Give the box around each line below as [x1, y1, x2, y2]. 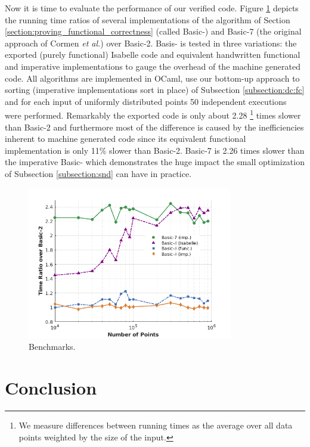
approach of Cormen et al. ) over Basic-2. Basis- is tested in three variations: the [5, 36, 297, 49]
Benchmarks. [29, 340, 76, 353]
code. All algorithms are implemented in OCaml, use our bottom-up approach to [5, 72, 300, 84]
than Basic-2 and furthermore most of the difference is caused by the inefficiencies [5, 120, 304, 133]
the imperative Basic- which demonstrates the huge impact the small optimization [5, 156, 305, 168]
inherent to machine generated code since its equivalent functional [5, 132, 246, 145]
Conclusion [5, 375, 97, 400]
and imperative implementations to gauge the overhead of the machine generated [5, 60, 301, 72]
